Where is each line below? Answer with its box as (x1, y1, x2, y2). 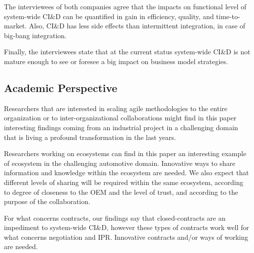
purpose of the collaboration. (4, 196, 91, 207)
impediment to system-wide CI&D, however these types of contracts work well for (4, 222, 249, 232)
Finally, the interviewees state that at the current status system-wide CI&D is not (4, 46, 251, 57)
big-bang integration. (4, 30, 67, 40)
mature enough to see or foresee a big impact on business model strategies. (4, 56, 228, 66)
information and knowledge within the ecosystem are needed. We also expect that (4, 167, 249, 178)
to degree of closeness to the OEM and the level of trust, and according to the (4, 186, 238, 197)
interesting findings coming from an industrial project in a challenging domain (4, 122, 238, 132)
